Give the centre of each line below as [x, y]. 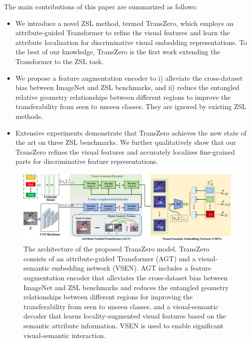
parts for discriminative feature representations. [87, 161]
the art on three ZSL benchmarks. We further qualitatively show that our [126, 142]
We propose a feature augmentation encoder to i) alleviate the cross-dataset [129, 78]
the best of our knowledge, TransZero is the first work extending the [118, 52]
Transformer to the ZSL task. [59, 61]
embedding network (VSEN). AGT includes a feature [132, 268]
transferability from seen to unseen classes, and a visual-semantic [121, 306]
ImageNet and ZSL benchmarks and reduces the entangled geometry [126, 287]
